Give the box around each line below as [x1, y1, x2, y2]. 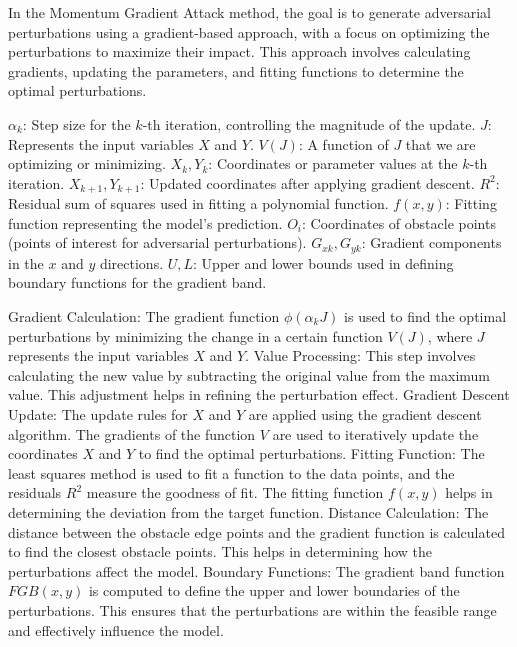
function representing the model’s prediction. [8, 212, 283, 233]
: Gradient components [361, 232, 502, 253]
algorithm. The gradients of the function [8, 423, 256, 444]
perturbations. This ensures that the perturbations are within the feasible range [8, 599, 497, 620]
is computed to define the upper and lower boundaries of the [88, 580, 460, 601]
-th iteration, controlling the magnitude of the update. [142, 113, 476, 134]
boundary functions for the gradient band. [8, 272, 267, 293]
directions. [99, 252, 164, 273]
